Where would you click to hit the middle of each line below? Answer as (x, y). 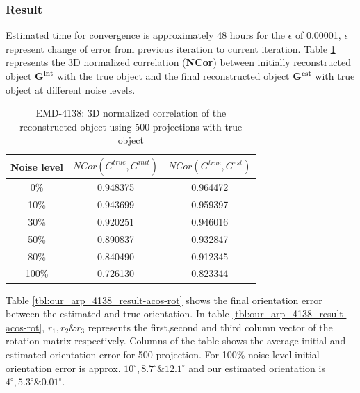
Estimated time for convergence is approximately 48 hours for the (145, 35)
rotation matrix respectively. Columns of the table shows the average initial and (176, 341)
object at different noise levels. (71, 89)
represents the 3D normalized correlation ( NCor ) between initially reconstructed (178, 62)
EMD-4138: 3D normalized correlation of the (131, 113)
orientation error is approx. (63, 368)
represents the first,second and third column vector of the (210, 327)
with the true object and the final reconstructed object (173, 76)
